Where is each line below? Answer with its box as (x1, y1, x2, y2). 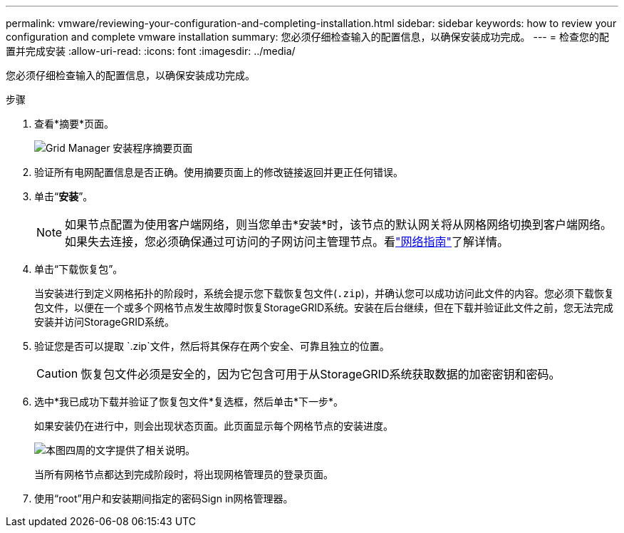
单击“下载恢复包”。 (34, 263, 123, 275)
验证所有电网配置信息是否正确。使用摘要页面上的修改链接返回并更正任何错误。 (34, 166, 403, 178)
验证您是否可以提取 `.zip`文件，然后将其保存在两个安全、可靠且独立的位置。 (34, 340, 390, 352)
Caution (36, 366, 78, 381)
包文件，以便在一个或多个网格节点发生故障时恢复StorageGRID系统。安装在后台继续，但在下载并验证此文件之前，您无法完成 (34, 301, 614, 314)
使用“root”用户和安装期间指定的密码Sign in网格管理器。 (34, 492, 293, 504)
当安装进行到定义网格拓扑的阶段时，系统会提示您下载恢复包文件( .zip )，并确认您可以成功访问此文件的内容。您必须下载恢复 (34, 287, 614, 299)
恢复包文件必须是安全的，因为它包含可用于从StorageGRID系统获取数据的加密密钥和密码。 (80, 367, 561, 381)
